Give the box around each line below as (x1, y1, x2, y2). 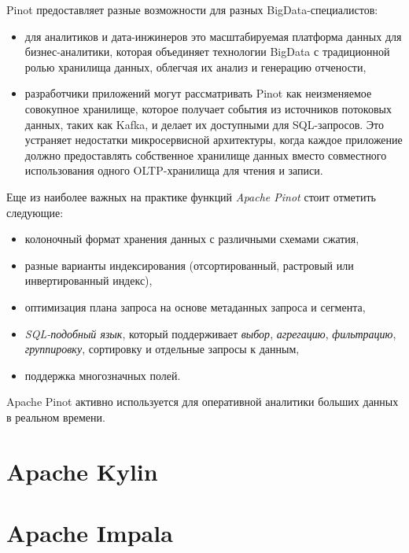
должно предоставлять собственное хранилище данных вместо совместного (24, 146, 387, 163)
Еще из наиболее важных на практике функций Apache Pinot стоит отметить (6, 188, 376, 205)
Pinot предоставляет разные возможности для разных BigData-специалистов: (6, 2, 378, 17)
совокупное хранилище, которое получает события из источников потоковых (24, 100, 392, 116)
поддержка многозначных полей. (24, 367, 181, 383)
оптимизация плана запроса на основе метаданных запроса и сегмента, (24, 298, 366, 315)
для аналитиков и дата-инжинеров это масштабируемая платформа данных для (24, 28, 402, 44)
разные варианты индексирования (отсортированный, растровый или (24, 256, 354, 273)
